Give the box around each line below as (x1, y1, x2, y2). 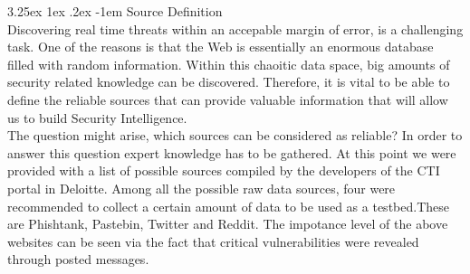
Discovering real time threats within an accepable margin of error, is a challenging (7, 19, 464, 38)
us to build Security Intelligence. (7, 108, 187, 127)
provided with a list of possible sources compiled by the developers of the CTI (7, 161, 440, 180)
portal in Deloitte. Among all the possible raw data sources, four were (7, 178, 396, 197)
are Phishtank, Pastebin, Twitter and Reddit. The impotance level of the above (7, 214, 448, 233)
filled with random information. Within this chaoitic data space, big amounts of (7, 54, 450, 73)
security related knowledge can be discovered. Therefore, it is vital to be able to (7, 72, 450, 91)
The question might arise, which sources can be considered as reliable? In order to (7, 126, 463, 145)
